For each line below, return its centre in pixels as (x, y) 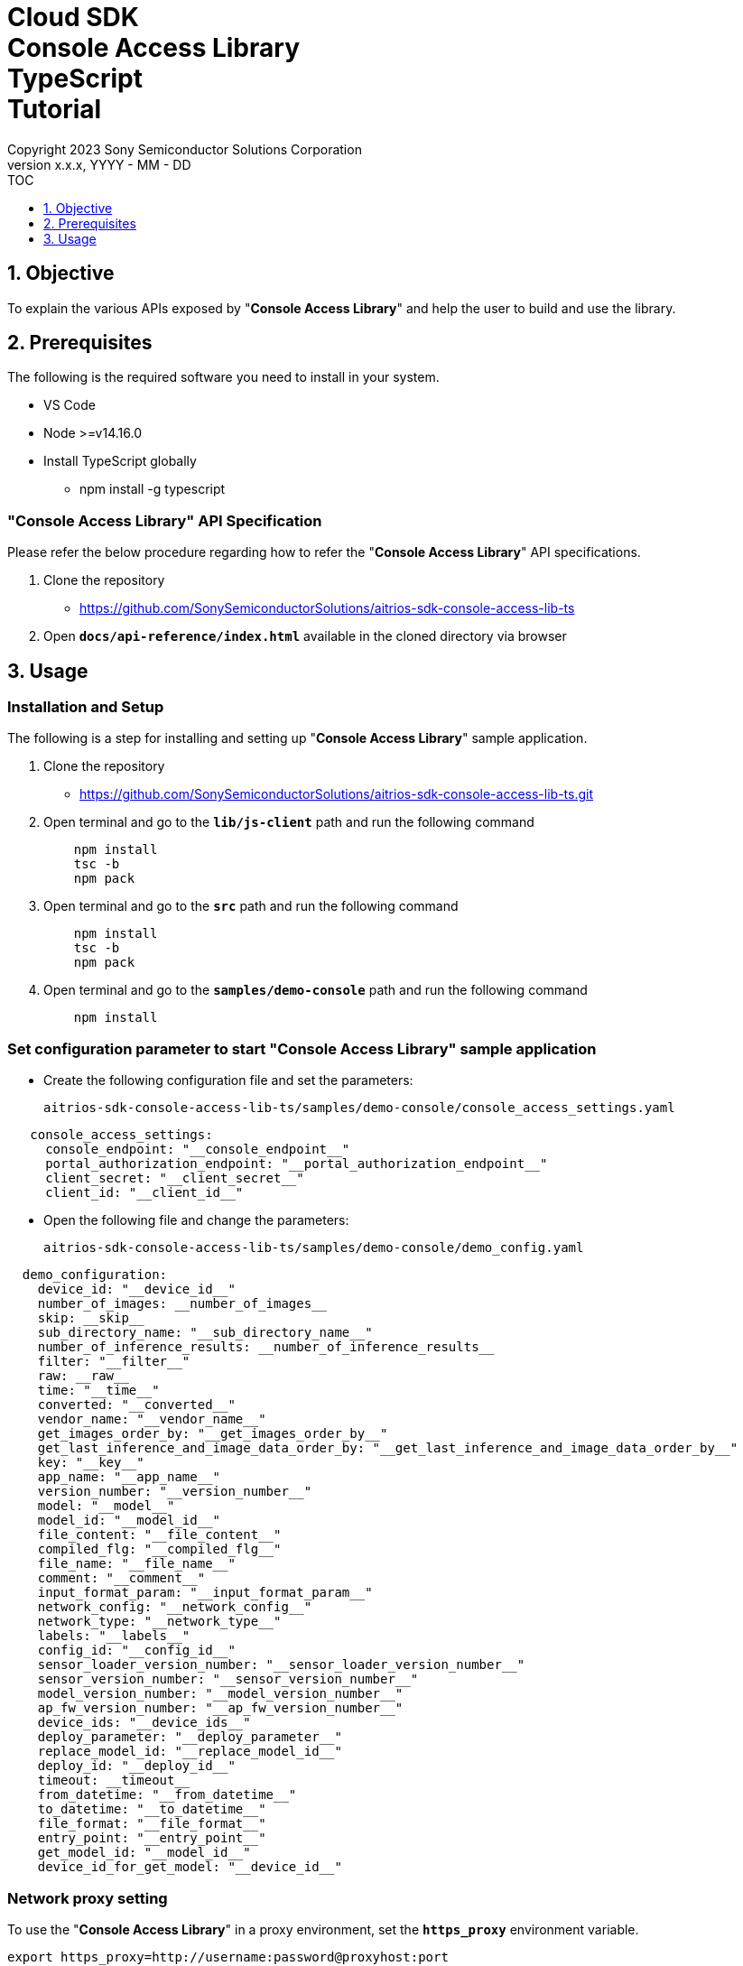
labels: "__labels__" (114, 1636)
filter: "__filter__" (114, 1362)
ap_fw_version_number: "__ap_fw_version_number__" (220, 1708)
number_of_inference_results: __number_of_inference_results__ (266, 1347)
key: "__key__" (91, 1463)
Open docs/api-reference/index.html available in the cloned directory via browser (305, 636)
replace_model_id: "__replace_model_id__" (190, 1752)
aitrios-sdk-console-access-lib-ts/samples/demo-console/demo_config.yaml (314, 1248)
